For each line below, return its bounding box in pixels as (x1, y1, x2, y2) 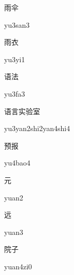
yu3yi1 (4, 53, 25, 64)
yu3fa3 (4, 88, 25, 99)
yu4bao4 (4, 157, 30, 168)
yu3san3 (4, 19, 30, 30)
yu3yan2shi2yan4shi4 (4, 123, 70, 134)
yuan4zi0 (4, 261, 32, 271)
